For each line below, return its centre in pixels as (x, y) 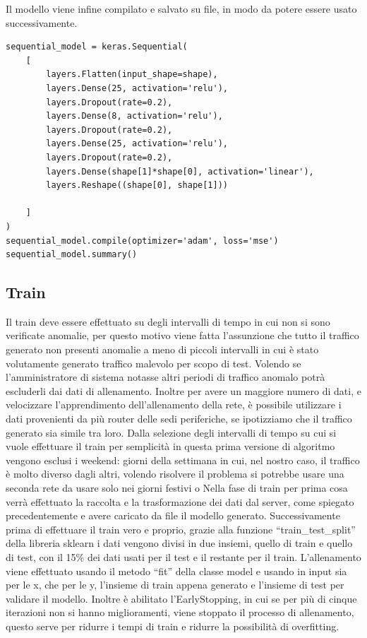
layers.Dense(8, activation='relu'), (134, 116)
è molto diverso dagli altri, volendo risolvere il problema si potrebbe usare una (175, 474)
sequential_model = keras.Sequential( (97, 47)
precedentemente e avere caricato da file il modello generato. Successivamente (173, 515)
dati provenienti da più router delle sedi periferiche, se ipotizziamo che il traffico (179, 419)
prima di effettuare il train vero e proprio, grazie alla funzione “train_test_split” (181, 529)
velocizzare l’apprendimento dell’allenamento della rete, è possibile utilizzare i (174, 404)
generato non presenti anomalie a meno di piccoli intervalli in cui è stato (162, 349)
